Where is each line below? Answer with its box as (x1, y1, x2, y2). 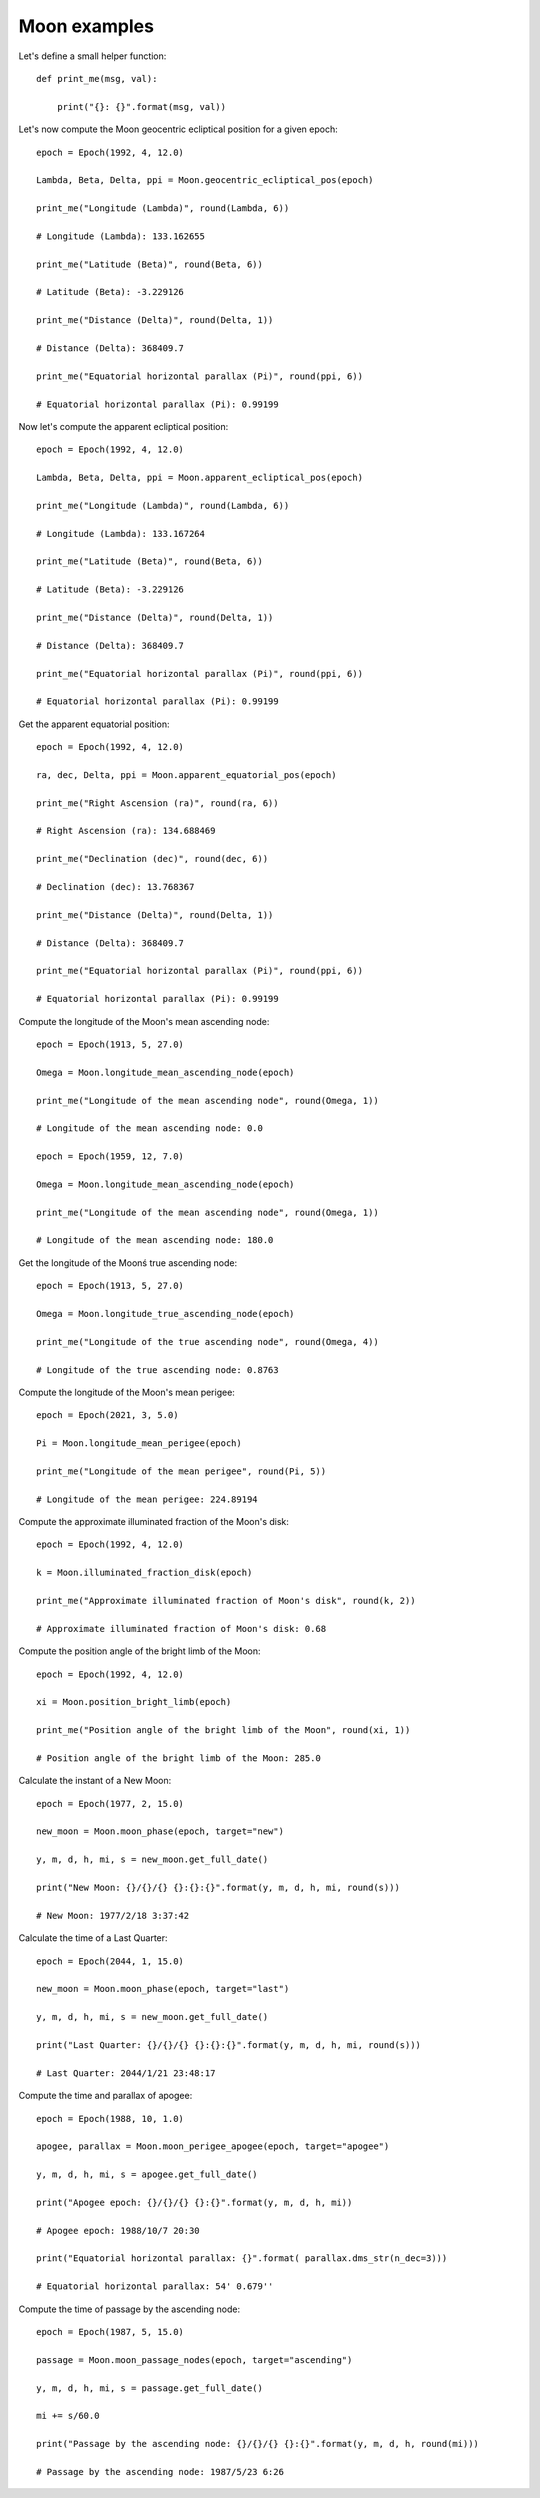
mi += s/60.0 (36, 2410, 100, 2422)
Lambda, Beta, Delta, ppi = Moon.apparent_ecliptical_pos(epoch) (36, 472, 364, 484)
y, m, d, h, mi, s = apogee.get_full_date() (36, 2169, 259, 2180)
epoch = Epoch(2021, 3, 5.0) (36, 1410, 179, 1421)
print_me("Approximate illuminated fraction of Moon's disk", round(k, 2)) (36, 1595, 416, 1606)
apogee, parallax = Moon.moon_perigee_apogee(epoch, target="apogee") (36, 2141, 390, 2152)
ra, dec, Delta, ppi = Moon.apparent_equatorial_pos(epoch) (36, 769, 337, 780)
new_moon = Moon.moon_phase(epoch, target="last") (36, 1983, 290, 1995)
